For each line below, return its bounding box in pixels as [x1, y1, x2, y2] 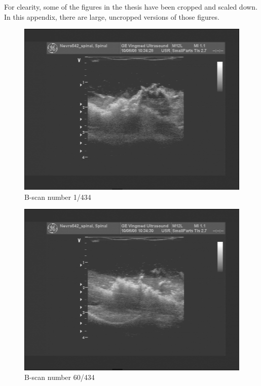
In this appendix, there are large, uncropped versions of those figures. [4, 11, 219, 22]
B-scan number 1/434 [24, 191, 91, 202]
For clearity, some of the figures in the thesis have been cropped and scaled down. [4, 2, 258, 12]
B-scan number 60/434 [24, 372, 95, 382]
